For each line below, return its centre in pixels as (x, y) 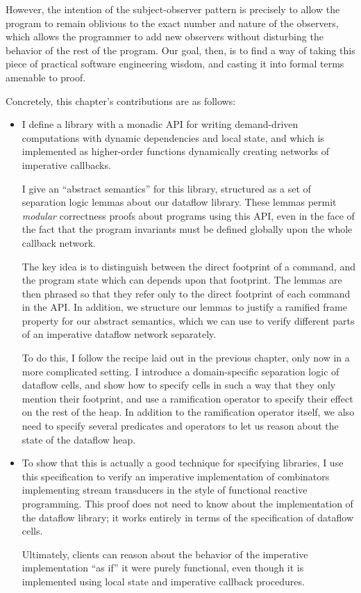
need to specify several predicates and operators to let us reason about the (180, 426)
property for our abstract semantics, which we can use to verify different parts (188, 320)
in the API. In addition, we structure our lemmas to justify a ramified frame (184, 307)
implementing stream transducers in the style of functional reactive (165, 490)
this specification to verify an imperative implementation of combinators (176, 476)
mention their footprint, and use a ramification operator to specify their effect (187, 398)
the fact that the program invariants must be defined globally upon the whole (187, 229)
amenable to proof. (46, 77)
